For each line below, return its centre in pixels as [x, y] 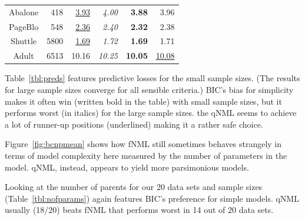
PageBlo [24, 26]
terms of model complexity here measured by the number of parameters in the [146, 155]
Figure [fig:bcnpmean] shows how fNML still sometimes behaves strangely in [143, 144]
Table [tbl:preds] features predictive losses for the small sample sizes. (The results [152, 78]
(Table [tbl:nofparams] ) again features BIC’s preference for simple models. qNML [152, 198]
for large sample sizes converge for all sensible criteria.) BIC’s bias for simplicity [149, 89]
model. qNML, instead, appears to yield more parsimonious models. [127, 167]
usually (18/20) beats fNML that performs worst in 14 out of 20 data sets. [139, 210]
